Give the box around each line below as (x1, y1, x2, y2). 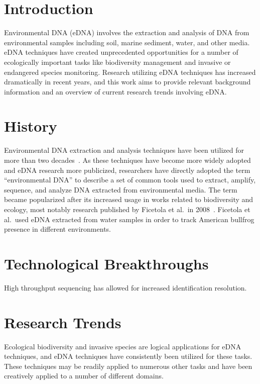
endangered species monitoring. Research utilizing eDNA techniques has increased (4, 66, 256, 77)
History (4, 116, 57, 136)
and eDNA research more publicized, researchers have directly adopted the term (4, 164, 250, 175)
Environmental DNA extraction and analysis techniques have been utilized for (4, 145, 244, 155)
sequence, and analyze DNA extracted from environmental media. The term (4, 184, 237, 195)
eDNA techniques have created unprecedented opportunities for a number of (4, 47, 238, 57)
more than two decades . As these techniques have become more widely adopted (4, 155, 251, 165)
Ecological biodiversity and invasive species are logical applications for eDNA (4, 341, 241, 351)
